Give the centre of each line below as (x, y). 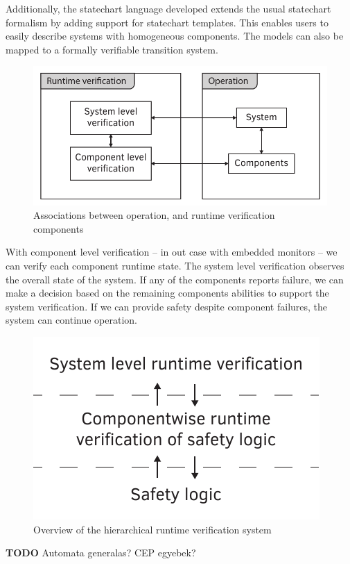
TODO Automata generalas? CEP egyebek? (101, 553)
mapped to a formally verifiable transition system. (112, 49)
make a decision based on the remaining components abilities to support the (167, 293)
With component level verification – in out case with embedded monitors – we (172, 252)
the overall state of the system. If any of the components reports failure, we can (175, 279)
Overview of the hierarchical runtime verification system (152, 529)
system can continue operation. (71, 320)
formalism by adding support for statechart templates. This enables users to (167, 22)
